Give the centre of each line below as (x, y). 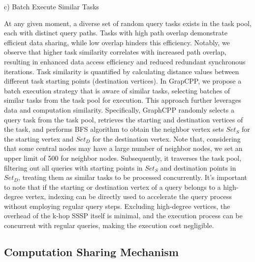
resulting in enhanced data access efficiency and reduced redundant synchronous (125, 61)
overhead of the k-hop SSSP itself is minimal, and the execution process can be (123, 216)
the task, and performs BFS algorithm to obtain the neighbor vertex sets (114, 129)
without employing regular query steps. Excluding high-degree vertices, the (117, 206)
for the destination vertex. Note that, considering (166, 138)
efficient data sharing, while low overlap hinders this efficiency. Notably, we (117, 42)
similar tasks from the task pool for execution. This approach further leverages (123, 100)
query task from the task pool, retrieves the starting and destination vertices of (124, 119)
